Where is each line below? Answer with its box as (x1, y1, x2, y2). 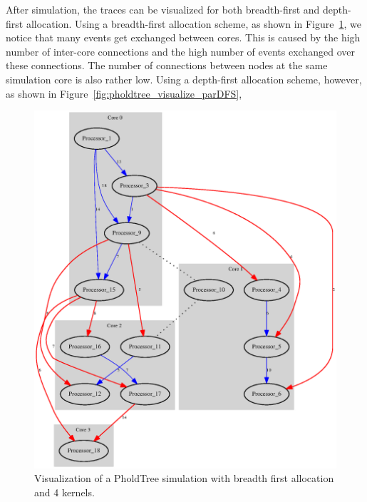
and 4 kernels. (34, 484, 95, 499)
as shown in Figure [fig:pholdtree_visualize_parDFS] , (6, 86, 242, 101)
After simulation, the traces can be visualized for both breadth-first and (6, 2, 320, 16)
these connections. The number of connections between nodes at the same (6, 58, 328, 73)
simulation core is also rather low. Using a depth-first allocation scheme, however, (6, 71, 362, 86)
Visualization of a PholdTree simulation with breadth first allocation (34, 471, 334, 486)
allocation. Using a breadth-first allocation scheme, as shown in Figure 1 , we (26, 16, 361, 31)
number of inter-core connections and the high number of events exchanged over (6, 43, 355, 58)
